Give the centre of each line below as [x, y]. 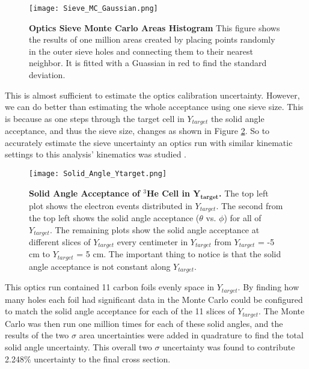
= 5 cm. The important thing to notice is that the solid [179, 254]
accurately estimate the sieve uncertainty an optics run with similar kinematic [149, 142]
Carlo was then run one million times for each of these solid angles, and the [144, 323]
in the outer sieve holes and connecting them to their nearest [141, 51]
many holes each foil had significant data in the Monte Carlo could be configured [154, 299]
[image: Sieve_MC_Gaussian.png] [93, 8]
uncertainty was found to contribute [229, 347]
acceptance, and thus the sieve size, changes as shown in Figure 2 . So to [137, 131]
